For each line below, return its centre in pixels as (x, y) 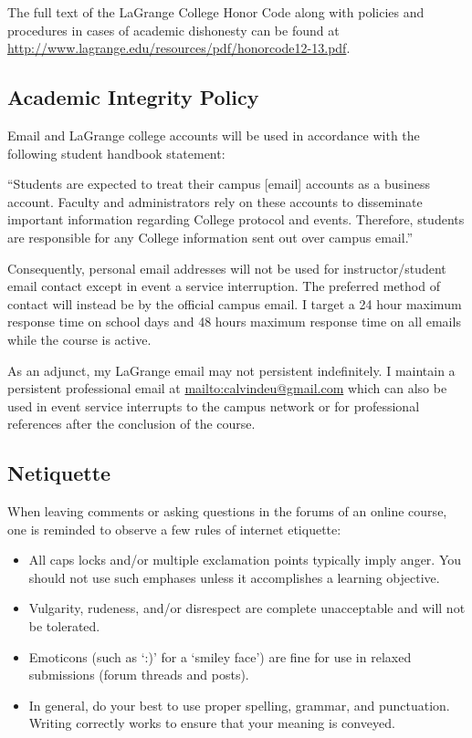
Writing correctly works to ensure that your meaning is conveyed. (212, 723)
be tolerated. (64, 626)
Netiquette (59, 473)
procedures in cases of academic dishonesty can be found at (173, 30)
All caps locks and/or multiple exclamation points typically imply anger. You (245, 560)
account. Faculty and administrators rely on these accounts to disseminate (215, 201)
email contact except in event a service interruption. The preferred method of (224, 286)
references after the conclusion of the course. (131, 424)
